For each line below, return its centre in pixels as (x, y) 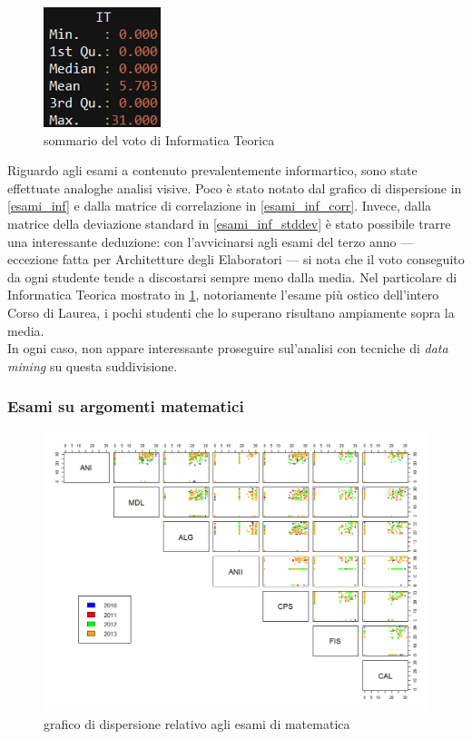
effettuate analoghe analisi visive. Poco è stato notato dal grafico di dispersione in (235, 187)
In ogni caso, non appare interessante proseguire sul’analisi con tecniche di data (228, 348)
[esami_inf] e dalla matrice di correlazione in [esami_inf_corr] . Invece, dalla (220, 206)
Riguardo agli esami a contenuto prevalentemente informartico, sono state (212, 170)
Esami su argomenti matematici (126, 406)
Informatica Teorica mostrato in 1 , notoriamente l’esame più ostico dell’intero (223, 295)
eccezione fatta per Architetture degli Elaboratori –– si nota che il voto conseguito (236, 259)
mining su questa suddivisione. (93, 365)
